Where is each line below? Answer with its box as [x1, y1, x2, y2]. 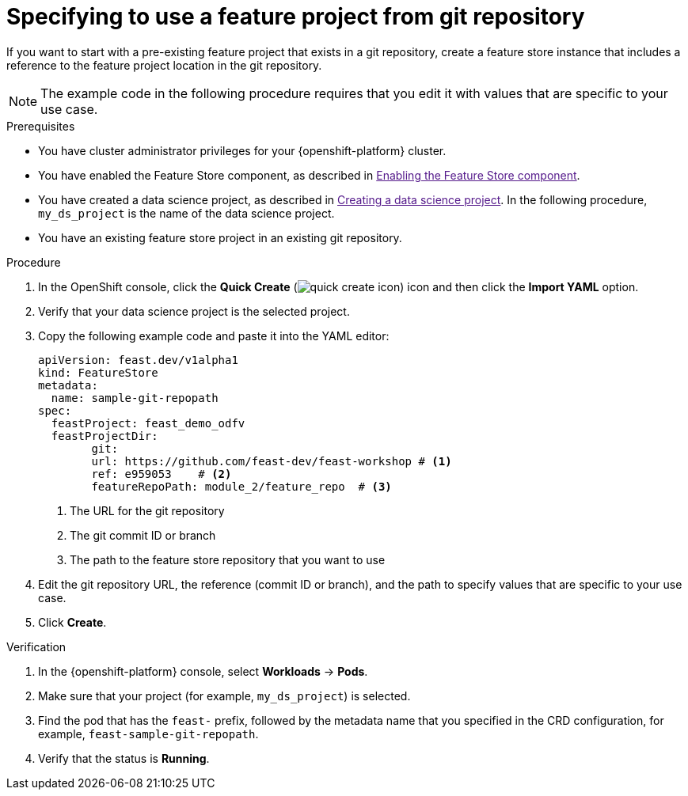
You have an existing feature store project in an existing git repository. [38, 230, 402, 244]
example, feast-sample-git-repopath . [38, 726, 259, 741]
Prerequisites [6, 119, 75, 133]
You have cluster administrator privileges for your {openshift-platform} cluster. [38, 143, 447, 157]
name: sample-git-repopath [51, 391, 219, 404]
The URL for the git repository [70, 503, 225, 517]
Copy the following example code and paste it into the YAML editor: [38, 328, 390, 343]
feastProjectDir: [51, 429, 158, 442]
